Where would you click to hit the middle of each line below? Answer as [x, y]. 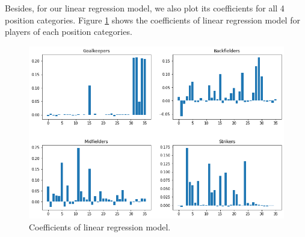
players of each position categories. [69, 32]
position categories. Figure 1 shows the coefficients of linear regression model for [152, 20]
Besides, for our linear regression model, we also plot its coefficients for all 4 [145, 8]
